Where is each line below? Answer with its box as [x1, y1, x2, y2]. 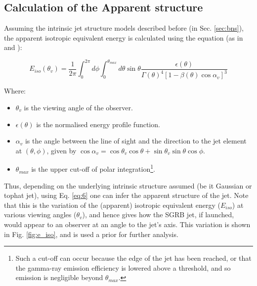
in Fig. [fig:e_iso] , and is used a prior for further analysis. [4, 229, 178, 239]
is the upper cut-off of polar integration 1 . [31, 162, 155, 174]
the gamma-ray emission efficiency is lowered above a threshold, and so [15, 262, 231, 273]
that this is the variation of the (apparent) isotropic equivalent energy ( [4, 199, 220, 210]
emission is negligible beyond [15, 272, 103, 283]
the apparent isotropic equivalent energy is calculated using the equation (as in [4, 32, 243, 43]
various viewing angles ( [4, 209, 77, 220]
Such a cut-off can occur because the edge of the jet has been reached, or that [15, 253, 252, 263]
